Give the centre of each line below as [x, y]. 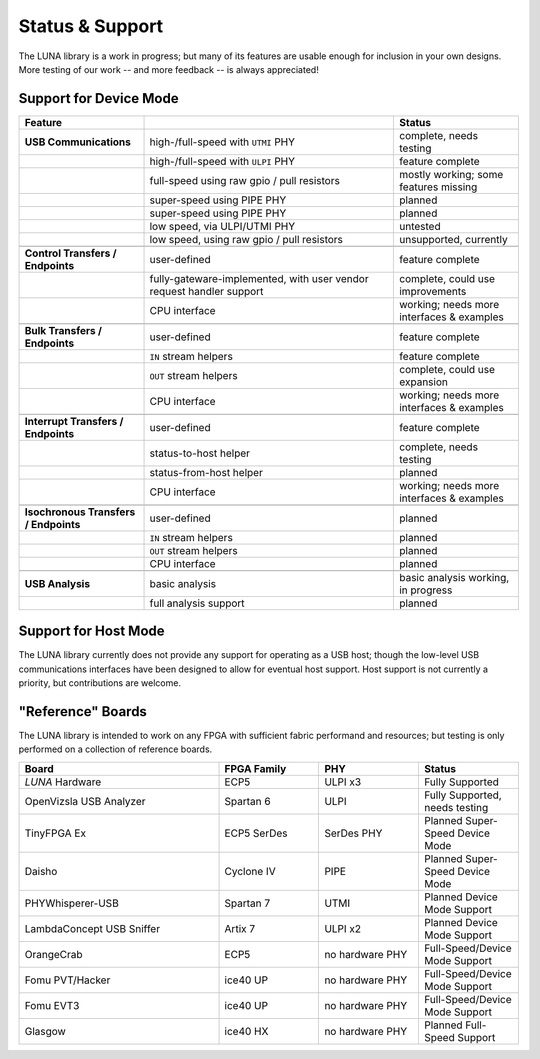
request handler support [206, 291]
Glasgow [45, 1031]
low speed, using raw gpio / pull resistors [246, 239]
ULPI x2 [343, 928]
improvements [432, 291]
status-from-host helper [206, 472]
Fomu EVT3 [52, 1005]
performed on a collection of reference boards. [115, 749]
